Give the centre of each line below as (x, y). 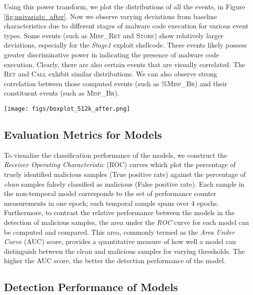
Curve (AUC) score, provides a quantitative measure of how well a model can (120, 241)
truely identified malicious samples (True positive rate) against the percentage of (125, 174)
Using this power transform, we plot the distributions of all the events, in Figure (125, 6)
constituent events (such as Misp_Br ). (62, 93)
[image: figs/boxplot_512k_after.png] (67, 109)
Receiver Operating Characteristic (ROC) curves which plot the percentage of (120, 164)
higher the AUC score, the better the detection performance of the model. (115, 260)
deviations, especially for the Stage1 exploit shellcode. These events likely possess (126, 45)
